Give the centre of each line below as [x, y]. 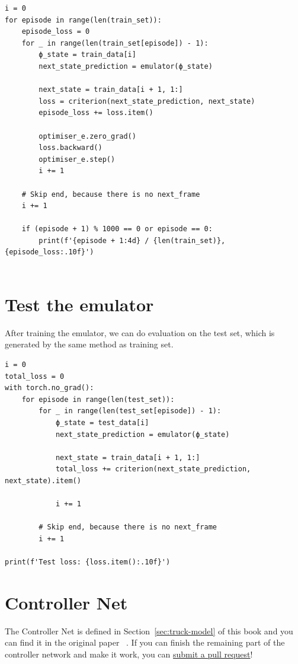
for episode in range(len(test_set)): [98, 399]
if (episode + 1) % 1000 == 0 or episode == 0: [117, 229]
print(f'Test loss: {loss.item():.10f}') [88, 562]
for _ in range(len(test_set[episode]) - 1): [130, 411]
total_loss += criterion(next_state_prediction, [153, 469]
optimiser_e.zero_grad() [87, 136]
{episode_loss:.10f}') [49, 252]
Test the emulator [79, 304]
